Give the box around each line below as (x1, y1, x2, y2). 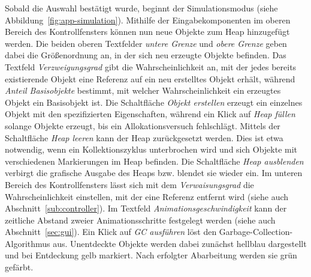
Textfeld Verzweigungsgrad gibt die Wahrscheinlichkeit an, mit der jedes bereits (5, 60, 297, 73)
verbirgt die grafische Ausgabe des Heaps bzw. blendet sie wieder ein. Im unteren (5, 166, 303, 179)
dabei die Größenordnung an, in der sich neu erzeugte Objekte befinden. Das (5, 49, 286, 61)
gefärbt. (5, 261, 34, 273)
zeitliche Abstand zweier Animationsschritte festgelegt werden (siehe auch (5, 213, 276, 226)
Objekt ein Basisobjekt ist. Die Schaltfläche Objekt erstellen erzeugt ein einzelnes (5, 96, 303, 108)
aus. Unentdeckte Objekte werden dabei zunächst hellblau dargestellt (53, 237, 307, 249)
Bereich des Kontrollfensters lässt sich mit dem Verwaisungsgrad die (5, 178, 254, 190)
